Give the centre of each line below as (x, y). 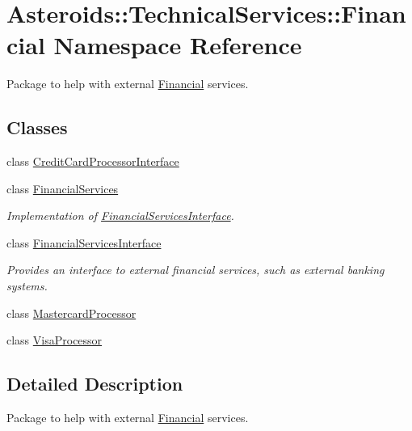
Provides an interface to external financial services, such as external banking (195, 270)
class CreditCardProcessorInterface (93, 161)
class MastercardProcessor (71, 313)
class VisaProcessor (55, 340)
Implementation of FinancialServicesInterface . (120, 215)
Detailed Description (95, 384)
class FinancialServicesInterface (84, 242)
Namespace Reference (178, 45)
